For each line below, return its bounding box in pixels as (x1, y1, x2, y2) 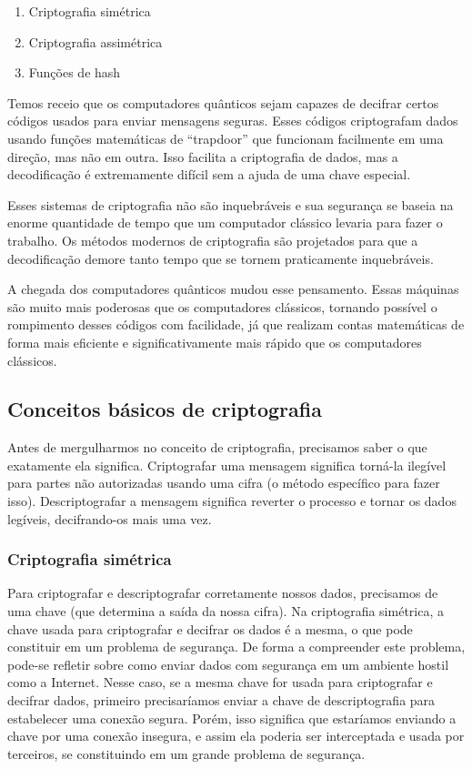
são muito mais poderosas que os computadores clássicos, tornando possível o (7, 297, 437, 316)
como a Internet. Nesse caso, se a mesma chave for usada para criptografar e (7, 673, 433, 692)
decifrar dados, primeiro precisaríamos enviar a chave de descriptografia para (7, 691, 436, 710)
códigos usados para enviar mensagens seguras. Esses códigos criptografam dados (7, 111, 458, 130)
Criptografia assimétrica (28, 32, 163, 51)
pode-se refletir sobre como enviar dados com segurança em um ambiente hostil (7, 654, 449, 673)
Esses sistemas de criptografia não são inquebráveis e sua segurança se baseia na (7, 195, 454, 214)
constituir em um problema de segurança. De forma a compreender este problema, (7, 637, 466, 656)
